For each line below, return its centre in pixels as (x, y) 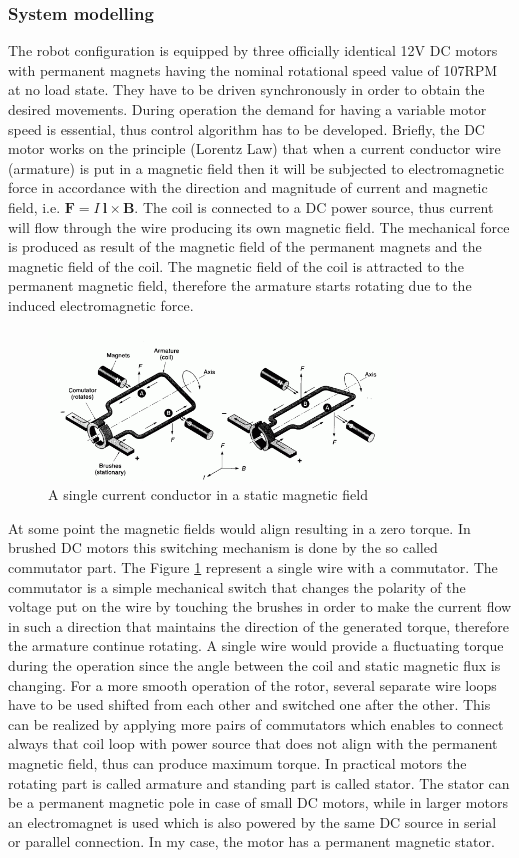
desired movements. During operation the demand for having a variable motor (247, 109)
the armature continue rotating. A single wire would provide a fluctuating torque (256, 645)
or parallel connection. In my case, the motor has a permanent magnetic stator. (251, 841)
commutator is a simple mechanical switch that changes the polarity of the (237, 586)
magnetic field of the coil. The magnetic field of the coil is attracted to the (236, 265)
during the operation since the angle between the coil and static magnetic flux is (254, 665)
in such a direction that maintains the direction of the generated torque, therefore (258, 625)
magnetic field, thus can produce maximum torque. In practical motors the (237, 763)
